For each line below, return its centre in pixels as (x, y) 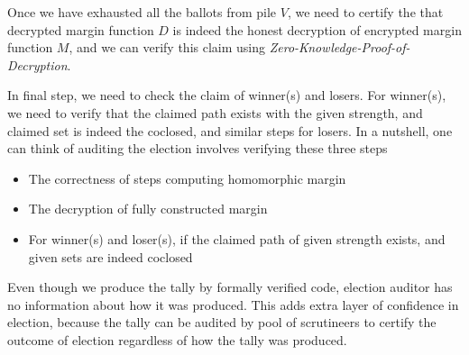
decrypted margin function (81, 29)
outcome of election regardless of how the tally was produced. (177, 339)
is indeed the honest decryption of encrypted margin (317, 29)
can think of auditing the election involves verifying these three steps (198, 148)
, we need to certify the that (365, 12)
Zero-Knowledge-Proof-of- (340, 47)
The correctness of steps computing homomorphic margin (187, 178)
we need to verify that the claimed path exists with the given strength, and (215, 112)
